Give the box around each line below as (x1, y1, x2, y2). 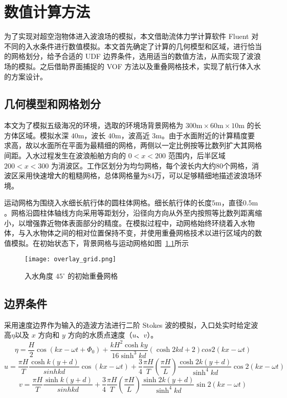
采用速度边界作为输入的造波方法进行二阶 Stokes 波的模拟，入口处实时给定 (4, 319, 251, 330)
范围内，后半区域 (168, 150, 226, 161)
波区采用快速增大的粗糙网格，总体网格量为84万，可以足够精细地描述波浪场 (4, 170, 255, 181)
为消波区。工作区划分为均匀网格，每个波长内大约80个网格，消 (51, 160, 259, 171)
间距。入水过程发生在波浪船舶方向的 (4, 150, 126, 161)
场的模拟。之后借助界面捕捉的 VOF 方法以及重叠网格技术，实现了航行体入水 (4, 60, 261, 71)
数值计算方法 (4, 1, 91, 22)
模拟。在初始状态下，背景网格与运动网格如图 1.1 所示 (11, 237, 189, 248)
